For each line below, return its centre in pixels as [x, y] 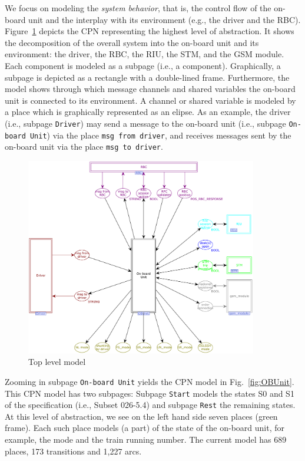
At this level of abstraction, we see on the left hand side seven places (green [141, 416]
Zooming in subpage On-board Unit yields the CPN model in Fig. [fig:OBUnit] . [150, 381]
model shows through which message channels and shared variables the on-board [150, 89]
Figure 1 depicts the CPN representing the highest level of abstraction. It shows [150, 31]
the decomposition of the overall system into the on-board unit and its [132, 42]
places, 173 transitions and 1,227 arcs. [73, 451]
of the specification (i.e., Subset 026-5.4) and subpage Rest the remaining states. [150, 405]
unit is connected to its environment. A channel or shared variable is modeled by [150, 100]
